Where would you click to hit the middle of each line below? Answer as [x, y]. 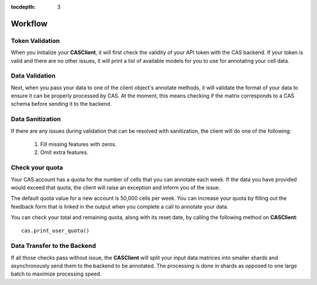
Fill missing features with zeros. [78, 144]
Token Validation [35, 41]
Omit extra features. [64, 152]
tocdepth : [23, 7]
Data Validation [33, 76]
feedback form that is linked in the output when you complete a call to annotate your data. [120, 206]
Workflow [29, 24]
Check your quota [37, 167]
